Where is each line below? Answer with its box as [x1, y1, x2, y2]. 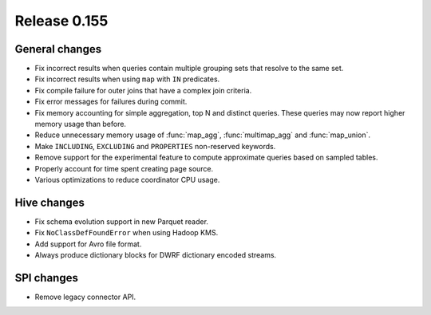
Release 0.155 [14, 12, 109, 30]
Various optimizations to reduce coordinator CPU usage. [34, 175, 220, 184]
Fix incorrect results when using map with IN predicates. [34, 74, 220, 84]
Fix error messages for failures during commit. [34, 96, 188, 107]
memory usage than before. [34, 120, 127, 129]
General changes [14, 42, 102, 56]
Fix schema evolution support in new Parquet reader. [34, 216, 209, 226]
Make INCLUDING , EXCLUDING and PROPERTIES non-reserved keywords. [34, 141, 276, 151]
